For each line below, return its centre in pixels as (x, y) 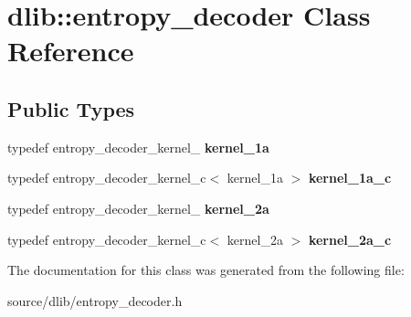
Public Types (71, 108)
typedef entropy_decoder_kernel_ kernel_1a (138, 147)
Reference (71, 51)
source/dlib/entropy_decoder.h (95, 300)
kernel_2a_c (350, 239)
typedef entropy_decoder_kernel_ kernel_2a (138, 208)
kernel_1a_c (350, 178)
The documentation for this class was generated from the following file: (206, 270)
